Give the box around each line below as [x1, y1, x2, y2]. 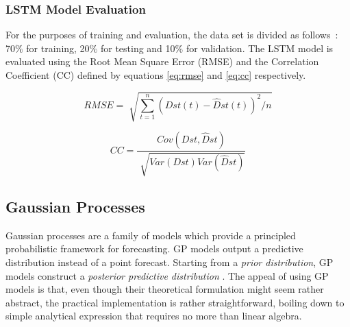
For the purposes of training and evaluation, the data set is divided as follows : [5, 27, 338, 42]
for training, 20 [26, 40, 90, 55]
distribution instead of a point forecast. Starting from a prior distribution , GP [5, 254, 334, 269]
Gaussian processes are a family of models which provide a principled [5, 228, 296, 242]
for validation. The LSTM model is [186, 40, 334, 55]
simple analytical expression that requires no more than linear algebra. [5, 308, 302, 323]
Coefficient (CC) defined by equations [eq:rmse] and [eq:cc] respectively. [5, 68, 306, 82]
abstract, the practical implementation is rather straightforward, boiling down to [5, 295, 345, 309]
